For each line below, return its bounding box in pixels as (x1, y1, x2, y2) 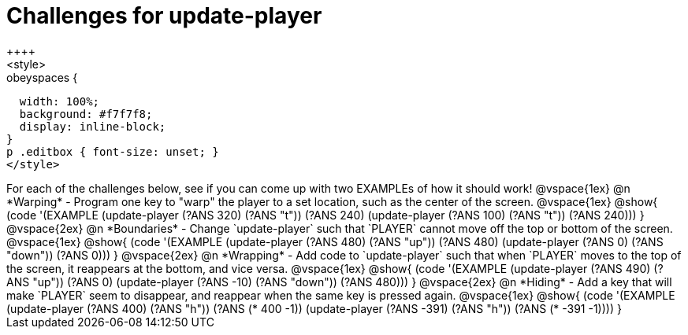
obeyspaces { (6, 70, 78, 84)
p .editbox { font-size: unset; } (6, 145, 219, 158)
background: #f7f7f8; (19, 107, 153, 120)
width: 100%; (19, 94, 100, 108)
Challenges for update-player (6, 2, 322, 29)
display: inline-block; (19, 120, 166, 133)
